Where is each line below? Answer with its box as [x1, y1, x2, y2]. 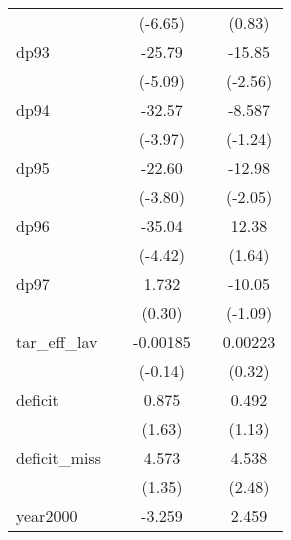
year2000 [16, 504, 78, 527]
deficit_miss [16, 446, 102, 469]
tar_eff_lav [16, 330, 98, 353]
